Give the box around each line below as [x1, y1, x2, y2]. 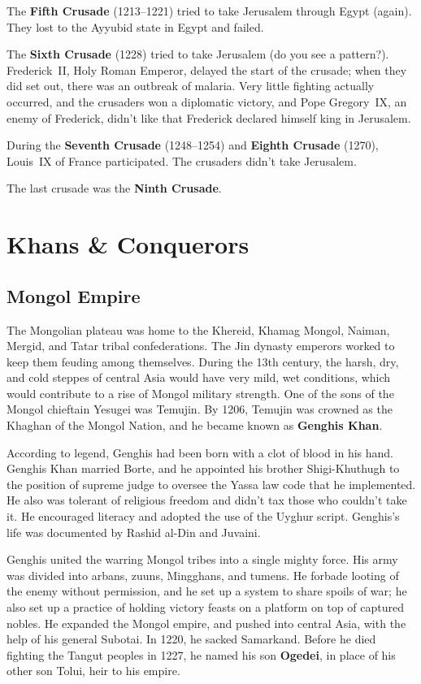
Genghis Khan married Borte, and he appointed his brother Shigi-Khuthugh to [7, 460, 400, 477]
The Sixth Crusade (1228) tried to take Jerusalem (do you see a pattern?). [7, 45, 389, 63]
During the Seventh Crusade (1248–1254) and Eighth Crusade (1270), [7, 136, 379, 154]
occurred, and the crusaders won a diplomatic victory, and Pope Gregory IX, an [7, 93, 407, 110]
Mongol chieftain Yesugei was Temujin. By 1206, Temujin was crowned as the [7, 400, 393, 418]
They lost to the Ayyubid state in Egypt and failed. [7, 18, 264, 35]
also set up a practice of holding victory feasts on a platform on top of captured [7, 599, 404, 616]
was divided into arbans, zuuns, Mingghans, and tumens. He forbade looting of [7, 566, 399, 583]
